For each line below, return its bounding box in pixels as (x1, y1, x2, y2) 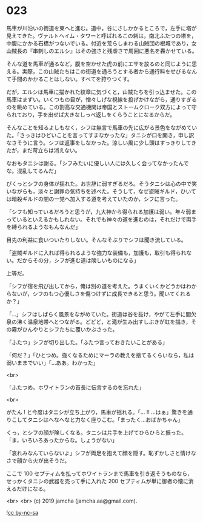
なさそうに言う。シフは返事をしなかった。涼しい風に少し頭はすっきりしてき (6, 139, 197, 146)
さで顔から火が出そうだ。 (6, 456, 70, 464)
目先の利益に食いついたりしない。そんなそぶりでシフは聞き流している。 (6, 236, 187, 243)
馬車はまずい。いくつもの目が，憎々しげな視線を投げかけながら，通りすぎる (6, 95, 197, 103)
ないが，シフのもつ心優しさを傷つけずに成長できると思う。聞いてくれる (11, 290, 191, 297)
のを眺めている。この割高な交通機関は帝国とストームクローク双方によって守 (6, 103, 197, 110)
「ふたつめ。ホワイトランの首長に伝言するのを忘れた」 (6, 384, 144, 391)
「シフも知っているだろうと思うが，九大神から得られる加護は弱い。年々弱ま (6, 208, 197, 215)
